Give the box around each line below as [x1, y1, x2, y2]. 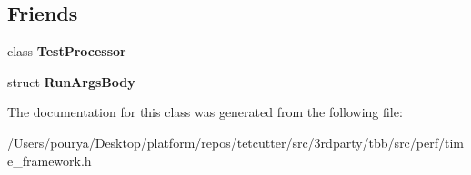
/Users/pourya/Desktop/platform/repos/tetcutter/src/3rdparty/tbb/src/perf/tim [7, 132, 464, 151]
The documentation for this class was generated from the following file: [7, 102, 403, 122]
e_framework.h [7, 151, 92, 170]
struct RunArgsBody [7, 72, 135, 91]
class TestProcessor [7, 42, 126, 61]
